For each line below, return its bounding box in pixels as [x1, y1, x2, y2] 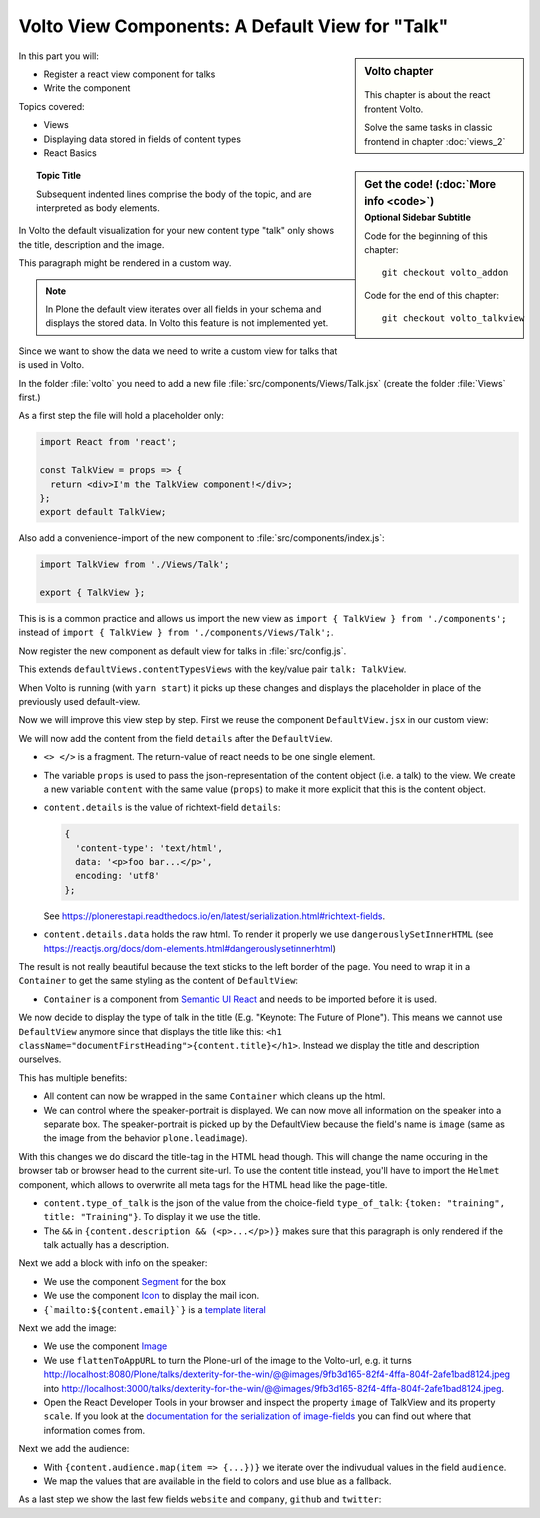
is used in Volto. [18, 359, 85, 371]
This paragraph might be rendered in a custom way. [18, 257, 232, 269]
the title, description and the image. [18, 238, 165, 250]
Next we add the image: [18, 1322, 117, 1334]
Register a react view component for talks [43, 68, 216, 80]
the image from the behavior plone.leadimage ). [43, 1132, 249, 1144]
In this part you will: [18, 50, 99, 62]
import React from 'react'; [39, 436, 177, 448]
